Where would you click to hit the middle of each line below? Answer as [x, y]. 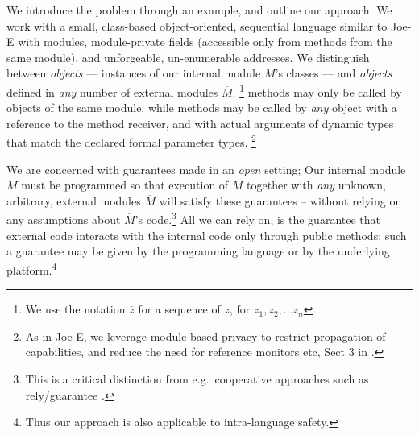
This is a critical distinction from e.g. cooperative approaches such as [197, 378]
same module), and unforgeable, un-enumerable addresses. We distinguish [188, 57]
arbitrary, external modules [74, 200]
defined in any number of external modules [112, 91]
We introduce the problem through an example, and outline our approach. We [199, 10]
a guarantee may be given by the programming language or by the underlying [198, 251]
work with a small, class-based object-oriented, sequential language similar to [197, 25]
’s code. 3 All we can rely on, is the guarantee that [258, 218]
